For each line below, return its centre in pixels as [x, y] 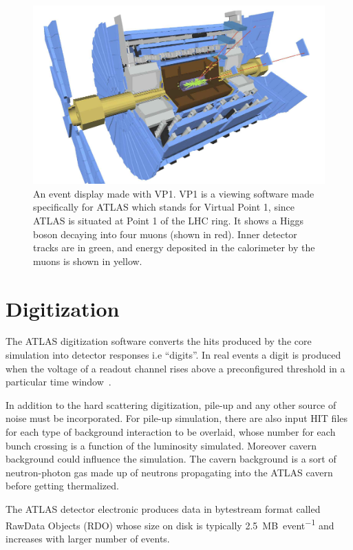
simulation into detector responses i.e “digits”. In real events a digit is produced [173, 355]
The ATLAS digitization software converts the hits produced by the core [159, 341]
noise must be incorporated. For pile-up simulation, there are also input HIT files [177, 418]
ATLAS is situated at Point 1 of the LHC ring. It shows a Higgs [168, 220]
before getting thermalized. [62, 486]
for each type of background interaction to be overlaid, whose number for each [171, 432]
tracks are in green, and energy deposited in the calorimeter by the [174, 247]
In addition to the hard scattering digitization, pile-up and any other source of [171, 404]
